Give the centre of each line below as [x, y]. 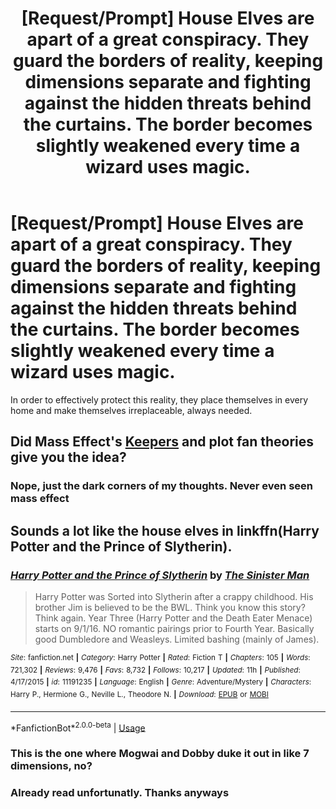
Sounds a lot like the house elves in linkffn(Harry [165, 530]
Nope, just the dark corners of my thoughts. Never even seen [161, 486]
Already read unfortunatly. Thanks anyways [120, 793]
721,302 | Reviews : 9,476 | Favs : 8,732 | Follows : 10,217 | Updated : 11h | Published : [155, 670]
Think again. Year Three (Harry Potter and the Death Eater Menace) [173, 618]
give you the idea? [68, 457]
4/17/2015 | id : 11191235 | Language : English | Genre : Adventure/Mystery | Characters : [161, 682]
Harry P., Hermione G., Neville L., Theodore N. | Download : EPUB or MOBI [139, 694]
